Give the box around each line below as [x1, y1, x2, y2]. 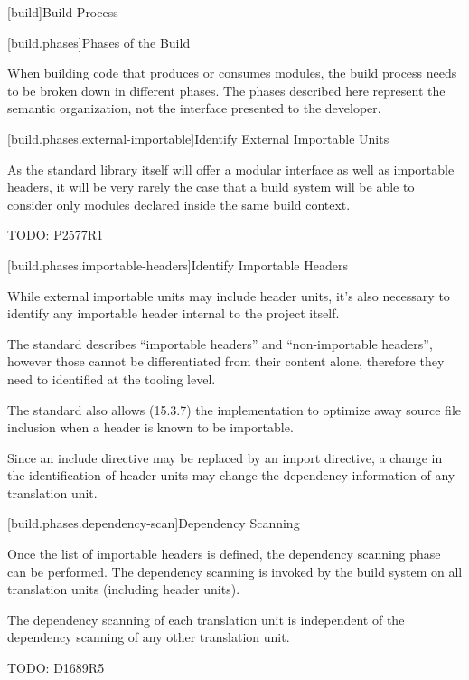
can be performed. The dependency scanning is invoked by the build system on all [7, 562, 463, 581]
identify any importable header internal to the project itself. [7, 304, 340, 323]
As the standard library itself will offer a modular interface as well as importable [7, 159, 455, 178]
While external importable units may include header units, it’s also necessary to [7, 286, 450, 305]
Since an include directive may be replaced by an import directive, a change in [7, 448, 443, 467]
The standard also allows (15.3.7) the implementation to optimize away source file [7, 400, 462, 419]
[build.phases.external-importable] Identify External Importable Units [7, 128, 389, 147]
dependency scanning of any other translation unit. [7, 628, 290, 647]
